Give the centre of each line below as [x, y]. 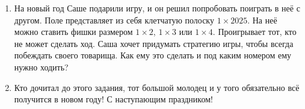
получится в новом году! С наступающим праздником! [113, 99]
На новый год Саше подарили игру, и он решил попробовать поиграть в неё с [157, 8]
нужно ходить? [41, 67]
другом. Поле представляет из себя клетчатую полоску [114, 20]
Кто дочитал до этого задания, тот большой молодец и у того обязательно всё [157, 87]
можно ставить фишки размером [73, 32]
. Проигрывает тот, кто [254, 32]
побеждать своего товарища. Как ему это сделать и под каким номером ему [153, 55]
